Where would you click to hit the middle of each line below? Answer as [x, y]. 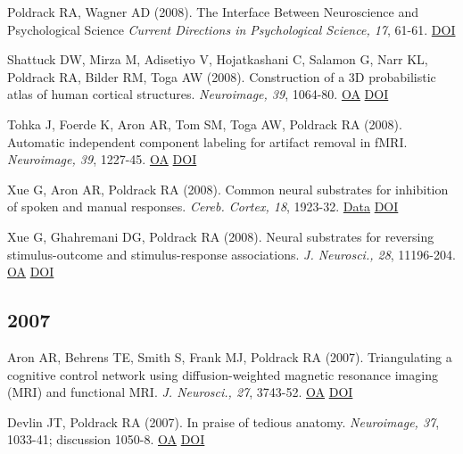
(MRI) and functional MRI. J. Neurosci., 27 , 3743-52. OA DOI [180, 392]
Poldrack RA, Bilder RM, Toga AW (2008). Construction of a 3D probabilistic [222, 76]
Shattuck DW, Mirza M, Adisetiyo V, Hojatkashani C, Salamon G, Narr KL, [218, 59]
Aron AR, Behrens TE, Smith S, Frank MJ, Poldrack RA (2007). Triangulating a [230, 356]
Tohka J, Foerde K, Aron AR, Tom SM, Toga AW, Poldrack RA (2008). [205, 124]
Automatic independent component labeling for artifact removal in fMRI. [207, 141]
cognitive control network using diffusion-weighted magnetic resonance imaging [223, 374]
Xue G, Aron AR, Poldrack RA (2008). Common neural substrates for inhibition [228, 189]
